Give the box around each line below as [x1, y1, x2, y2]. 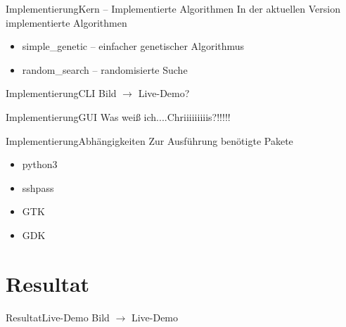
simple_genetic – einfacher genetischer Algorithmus [22, 39, 245, 53]
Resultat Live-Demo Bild [6, 309, 110, 324]
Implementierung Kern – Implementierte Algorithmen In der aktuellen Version [6, 1, 340, 15]
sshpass [22, 180, 54, 195]
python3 [22, 157, 58, 172]
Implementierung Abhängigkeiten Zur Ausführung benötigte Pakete [6, 133, 293, 148]
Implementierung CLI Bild [6, 86, 117, 101]
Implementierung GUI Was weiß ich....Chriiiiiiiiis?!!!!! [6, 109, 231, 124]
